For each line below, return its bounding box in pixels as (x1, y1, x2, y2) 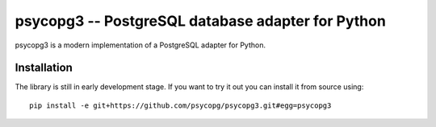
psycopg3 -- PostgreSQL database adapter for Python (15, 12, 387, 30)
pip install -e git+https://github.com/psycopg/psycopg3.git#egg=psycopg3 (29, 100, 332, 110)
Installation (15, 61, 73, 75)
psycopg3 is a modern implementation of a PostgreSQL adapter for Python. (15, 40, 266, 50)
